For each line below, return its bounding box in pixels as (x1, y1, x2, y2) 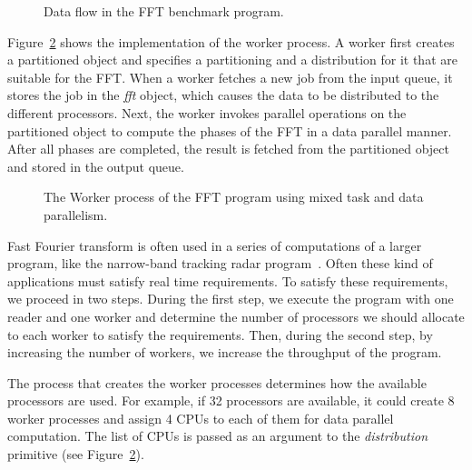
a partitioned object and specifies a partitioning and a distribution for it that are (7, 50, 457, 69)
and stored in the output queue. (7, 156, 184, 175)
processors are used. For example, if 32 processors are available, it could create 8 (7, 391, 455, 410)
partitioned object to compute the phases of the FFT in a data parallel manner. (7, 121, 452, 140)
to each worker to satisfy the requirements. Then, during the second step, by (7, 325, 433, 344)
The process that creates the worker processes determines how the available (7, 373, 427, 392)
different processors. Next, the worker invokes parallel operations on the (7, 103, 407, 122)
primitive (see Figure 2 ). (7, 445, 144, 464)
